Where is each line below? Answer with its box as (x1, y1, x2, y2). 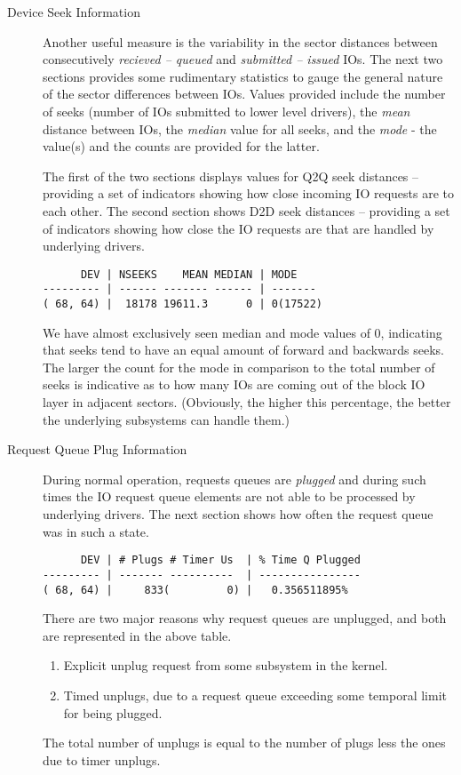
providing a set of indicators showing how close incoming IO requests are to (43, 184, 454, 203)
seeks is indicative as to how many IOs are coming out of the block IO (43, 375, 425, 394)
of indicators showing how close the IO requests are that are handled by (43, 219, 434, 237)
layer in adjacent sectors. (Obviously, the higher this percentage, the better (43, 393, 451, 411)
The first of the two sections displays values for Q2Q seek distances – (43, 166, 419, 185)
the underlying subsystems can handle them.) (43, 410, 290, 428)
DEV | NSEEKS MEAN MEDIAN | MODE (80, 268, 298, 281)
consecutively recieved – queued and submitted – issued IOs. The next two (43, 50, 443, 68)
